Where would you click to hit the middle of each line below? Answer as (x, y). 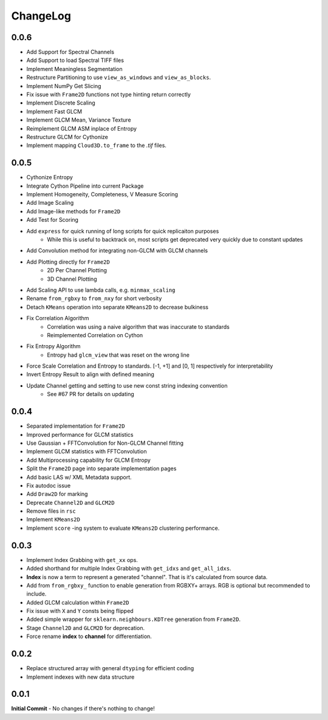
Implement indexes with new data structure (80, 677)
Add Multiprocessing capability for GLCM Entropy (89, 460)
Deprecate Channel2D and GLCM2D (70, 502)
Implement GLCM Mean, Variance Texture (79, 120)
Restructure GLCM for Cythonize (67, 137)
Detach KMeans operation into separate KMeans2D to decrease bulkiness (118, 307)
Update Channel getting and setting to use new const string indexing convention (127, 385)
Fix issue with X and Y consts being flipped (80, 611)
